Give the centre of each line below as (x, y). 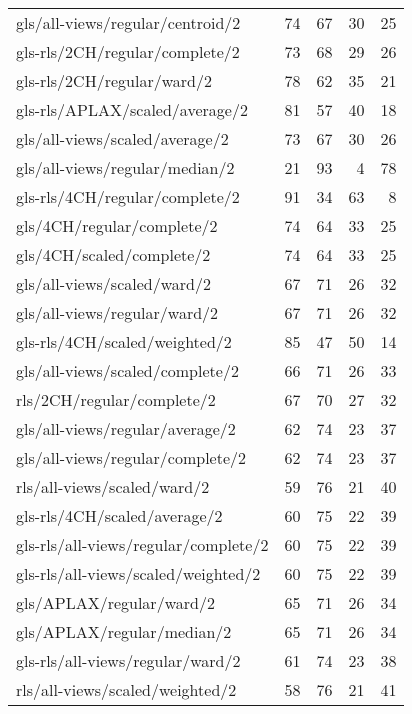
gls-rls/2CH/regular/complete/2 (128, 51)
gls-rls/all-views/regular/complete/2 (142, 544)
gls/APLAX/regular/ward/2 (115, 602)
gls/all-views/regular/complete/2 (131, 457)
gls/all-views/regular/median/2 (125, 167)
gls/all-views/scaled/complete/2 (127, 370)
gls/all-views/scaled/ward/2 (113, 283)
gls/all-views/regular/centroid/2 (128, 22)
